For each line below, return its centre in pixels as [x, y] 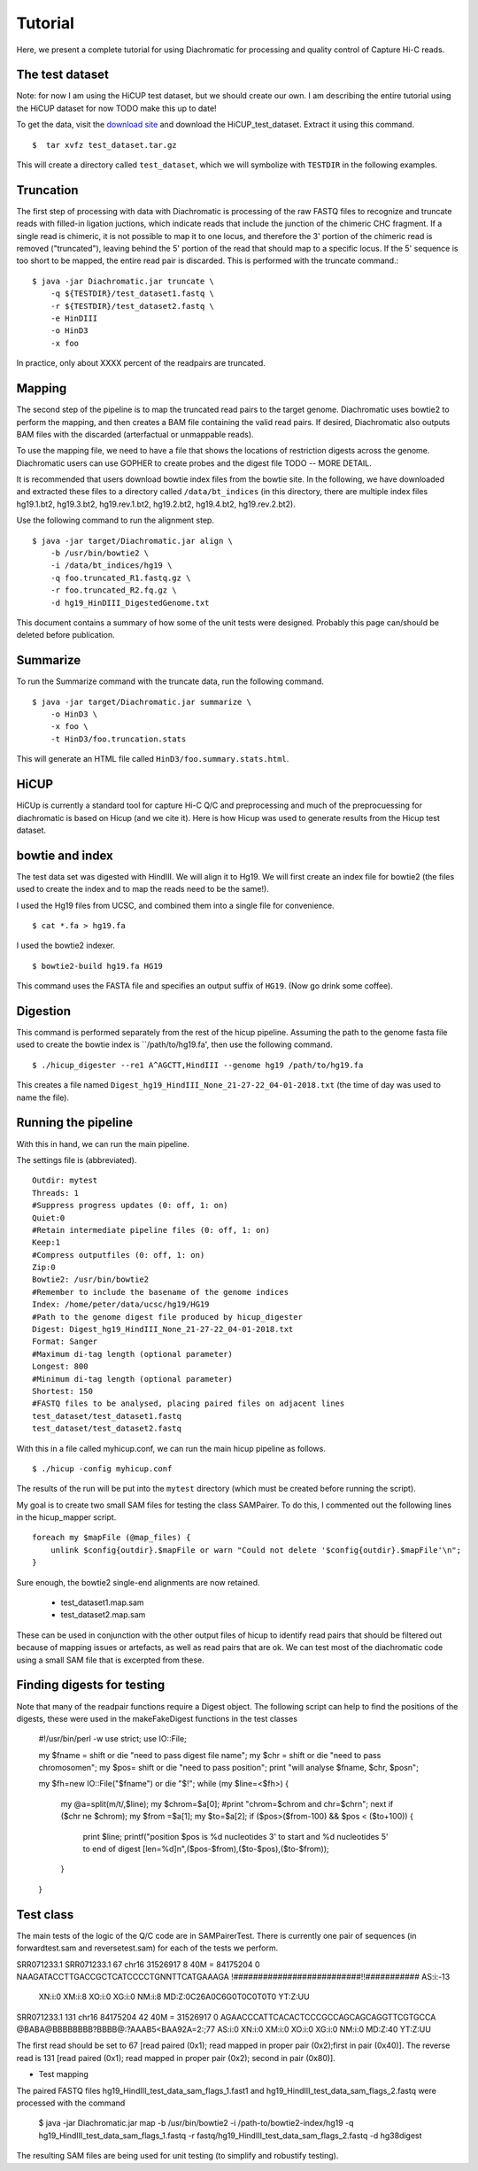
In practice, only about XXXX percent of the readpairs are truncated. [141, 363]
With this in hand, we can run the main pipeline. [103, 1144]
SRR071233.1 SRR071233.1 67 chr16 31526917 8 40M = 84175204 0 [138, 1964]
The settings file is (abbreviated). [77, 1159]
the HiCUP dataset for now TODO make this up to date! [116, 108]
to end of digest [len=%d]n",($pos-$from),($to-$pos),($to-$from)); [206, 1849]
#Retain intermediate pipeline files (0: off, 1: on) [151, 1230]
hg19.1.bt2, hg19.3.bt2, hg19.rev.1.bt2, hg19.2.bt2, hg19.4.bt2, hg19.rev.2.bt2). [156, 504]
